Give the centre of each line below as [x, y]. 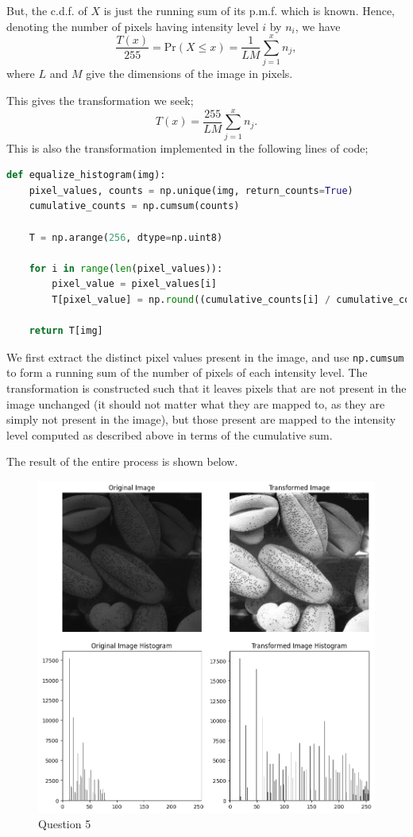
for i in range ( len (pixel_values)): [126, 268]
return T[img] [66, 331]
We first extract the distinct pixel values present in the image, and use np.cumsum [205, 356]
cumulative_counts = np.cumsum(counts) [134, 206]
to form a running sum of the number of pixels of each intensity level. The [187, 372]
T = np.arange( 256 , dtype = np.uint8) [126, 237]
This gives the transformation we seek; [100, 100]
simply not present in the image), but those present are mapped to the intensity [201, 419]
